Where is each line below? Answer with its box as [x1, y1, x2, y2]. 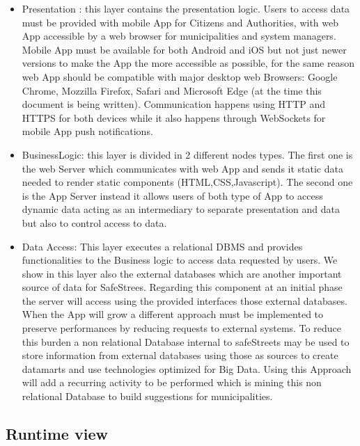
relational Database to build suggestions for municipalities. [22, 389, 273, 404]
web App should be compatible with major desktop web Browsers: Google [22, 69, 338, 83]
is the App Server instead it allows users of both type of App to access [22, 188, 323, 202]
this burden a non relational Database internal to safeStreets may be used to [22, 334, 350, 349]
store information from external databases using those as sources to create [22, 348, 338, 363]
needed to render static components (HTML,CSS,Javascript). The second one [22, 175, 353, 189]
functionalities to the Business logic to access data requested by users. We [22, 253, 338, 267]
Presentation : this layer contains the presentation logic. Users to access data [22, 1, 350, 15]
